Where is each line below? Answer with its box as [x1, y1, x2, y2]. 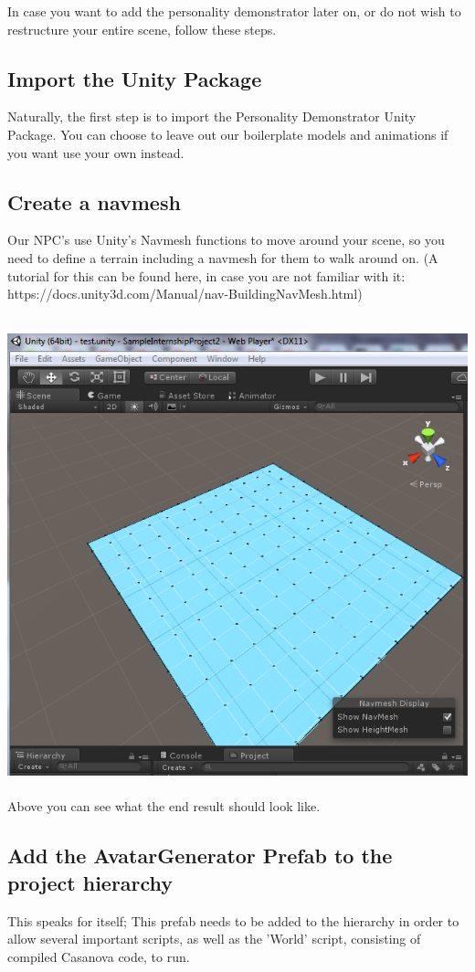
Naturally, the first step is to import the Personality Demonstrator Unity [7, 107, 417, 126]
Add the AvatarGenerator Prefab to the [7, 841, 393, 870]
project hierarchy [7, 868, 174, 896]
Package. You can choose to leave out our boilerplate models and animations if [7, 124, 449, 143]
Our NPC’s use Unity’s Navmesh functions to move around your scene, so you [7, 230, 445, 249]
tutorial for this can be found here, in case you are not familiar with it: [7, 266, 406, 285]
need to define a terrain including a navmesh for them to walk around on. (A [7, 248, 438, 267]
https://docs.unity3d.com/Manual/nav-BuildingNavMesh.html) [7, 284, 363, 303]
